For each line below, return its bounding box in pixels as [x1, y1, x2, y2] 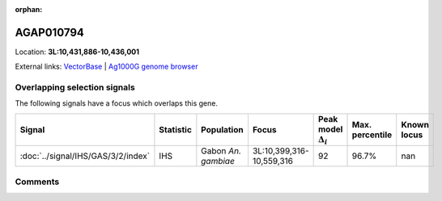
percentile [351, 129, 393, 140]
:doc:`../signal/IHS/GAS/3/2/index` [19, 150, 150, 161]
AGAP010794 [15, 25, 84, 40]
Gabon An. [201, 145, 242, 157]
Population [201, 124, 244, 136]
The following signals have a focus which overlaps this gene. [15, 98, 219, 108]
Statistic [159, 124, 192, 136]
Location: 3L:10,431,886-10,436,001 [15, 47, 140, 57]
